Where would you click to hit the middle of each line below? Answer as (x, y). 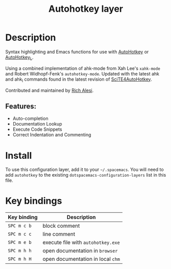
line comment (59, 234)
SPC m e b (20, 242)
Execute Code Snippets (37, 129)
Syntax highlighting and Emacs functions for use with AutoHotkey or (77, 52)
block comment (61, 226)
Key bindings (34, 201)
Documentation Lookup (37, 124)
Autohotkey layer (86, 9)
